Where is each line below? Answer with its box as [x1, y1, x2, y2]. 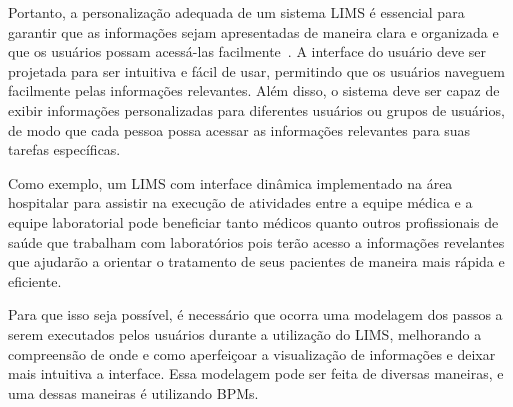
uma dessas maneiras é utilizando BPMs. [8, 382, 259, 403]
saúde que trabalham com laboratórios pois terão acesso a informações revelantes [8, 231, 505, 252]
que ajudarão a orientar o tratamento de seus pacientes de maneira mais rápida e [8, 251, 505, 272]
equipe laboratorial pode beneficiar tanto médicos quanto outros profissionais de [8, 211, 499, 232]
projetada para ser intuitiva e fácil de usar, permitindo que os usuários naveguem [8, 60, 505, 81]
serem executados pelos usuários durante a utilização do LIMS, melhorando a [8, 323, 482, 344]
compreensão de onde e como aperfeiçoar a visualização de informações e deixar [8, 343, 496, 364]
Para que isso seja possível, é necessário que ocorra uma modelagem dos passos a [8, 304, 503, 325]
